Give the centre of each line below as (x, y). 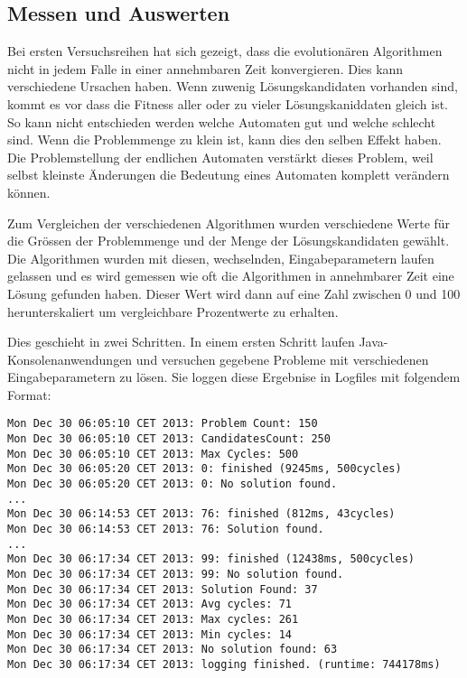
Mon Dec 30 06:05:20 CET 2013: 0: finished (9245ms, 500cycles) (205, 469)
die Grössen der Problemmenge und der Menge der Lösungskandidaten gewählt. (229, 241)
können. (29, 192)
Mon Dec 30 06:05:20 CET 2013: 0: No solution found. (173, 484)
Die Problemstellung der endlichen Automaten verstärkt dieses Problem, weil (220, 157)
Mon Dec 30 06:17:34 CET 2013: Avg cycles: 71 (149, 604)
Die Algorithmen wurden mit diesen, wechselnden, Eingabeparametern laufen (221, 258)
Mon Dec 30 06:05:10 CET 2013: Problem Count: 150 (163, 424)
